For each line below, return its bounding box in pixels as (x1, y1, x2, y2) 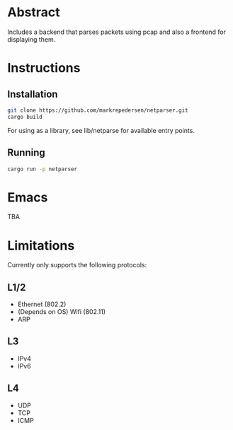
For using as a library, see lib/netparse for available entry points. (7, 126, 195, 134)
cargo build (7, 113, 42, 120)
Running (7, 146, 46, 159)
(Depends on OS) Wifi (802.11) (17, 308, 106, 316)
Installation (7, 88, 58, 100)
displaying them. (7, 35, 56, 43)
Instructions (7, 60, 81, 76)
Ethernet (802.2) (17, 300, 67, 308)
